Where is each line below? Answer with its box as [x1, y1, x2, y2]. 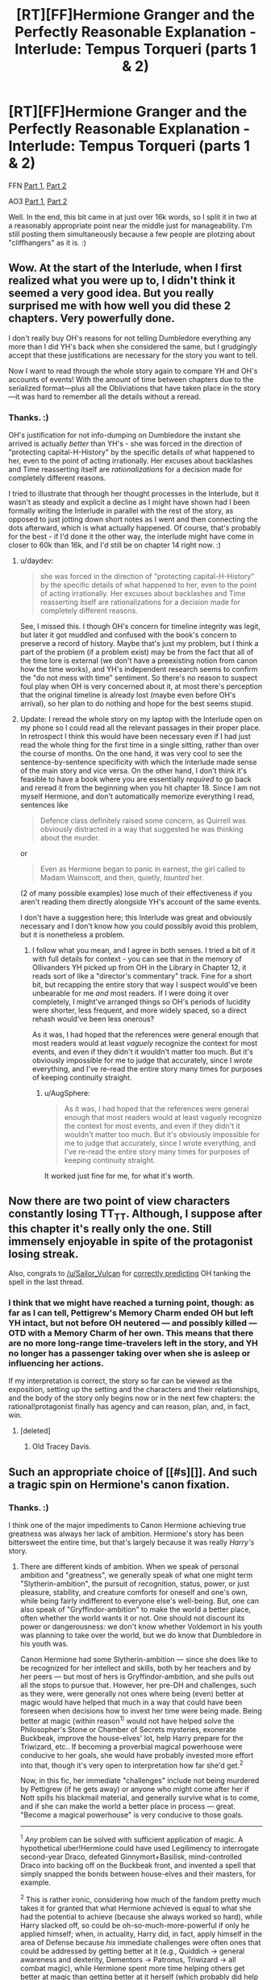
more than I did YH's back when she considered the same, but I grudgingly [8, 342, 257, 351]
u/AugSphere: [44, 1089, 90, 1098]
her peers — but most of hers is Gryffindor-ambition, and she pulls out [19, 1672, 255, 1681]
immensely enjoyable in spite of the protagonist [8, 1234, 253, 1248]
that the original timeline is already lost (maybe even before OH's [19, 690, 236, 700]
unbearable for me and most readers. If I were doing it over [31, 988, 229, 998]
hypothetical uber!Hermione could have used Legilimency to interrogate [19, 1844, 260, 1852]
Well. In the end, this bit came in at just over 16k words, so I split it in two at [8, 212, 257, 221]
